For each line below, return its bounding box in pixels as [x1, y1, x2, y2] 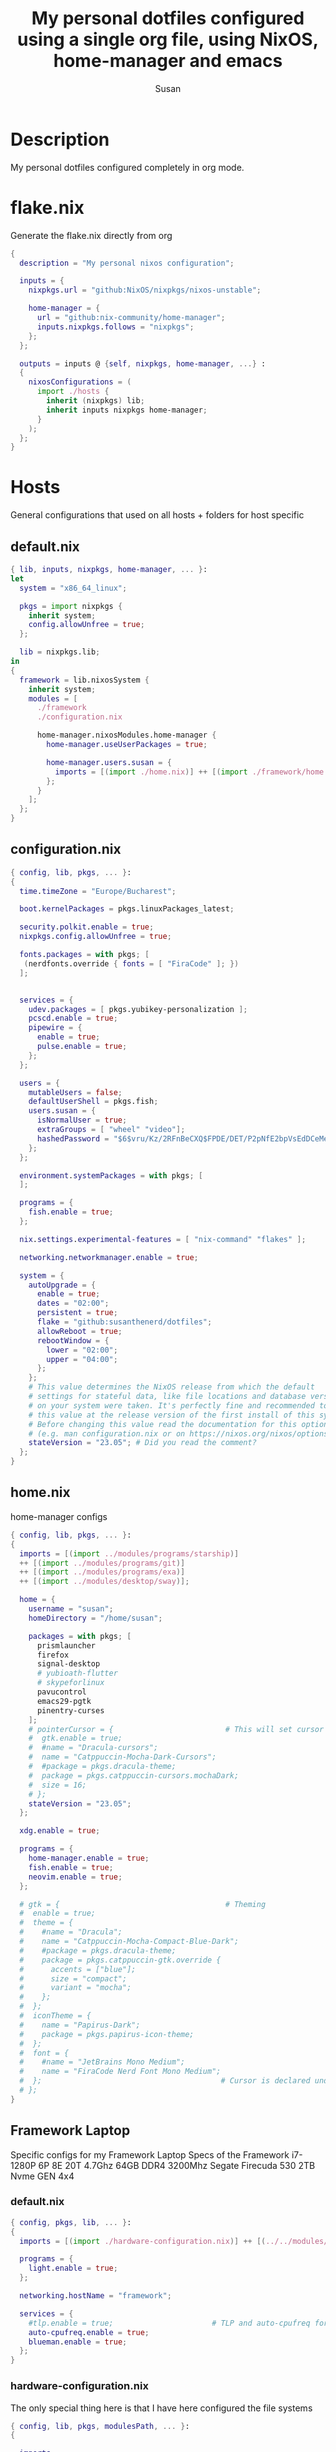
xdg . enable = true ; [19, 1826, 101, 1836]
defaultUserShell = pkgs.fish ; [28, 1097, 159, 1107]
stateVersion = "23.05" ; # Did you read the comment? [28, 1438, 257, 1448]
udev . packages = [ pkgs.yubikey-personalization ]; [28, 1004, 248, 1014]
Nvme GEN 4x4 [10, 2170, 75, 2182]
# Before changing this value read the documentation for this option [28, 1419, 329, 1429]
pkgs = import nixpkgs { [19, 601, 123, 611]
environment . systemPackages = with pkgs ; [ [19, 1170, 203, 1181]
